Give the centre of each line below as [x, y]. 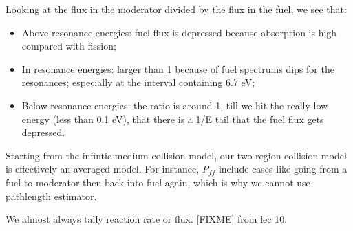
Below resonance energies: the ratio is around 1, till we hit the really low [175, 105]
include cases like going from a [283, 169]
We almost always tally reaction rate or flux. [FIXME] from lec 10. [147, 219]
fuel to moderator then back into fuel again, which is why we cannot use [158, 182]
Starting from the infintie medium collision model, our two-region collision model [176, 155]
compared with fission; [69, 46]
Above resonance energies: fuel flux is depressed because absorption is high [179, 32]
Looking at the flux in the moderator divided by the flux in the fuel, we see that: [176, 9]
